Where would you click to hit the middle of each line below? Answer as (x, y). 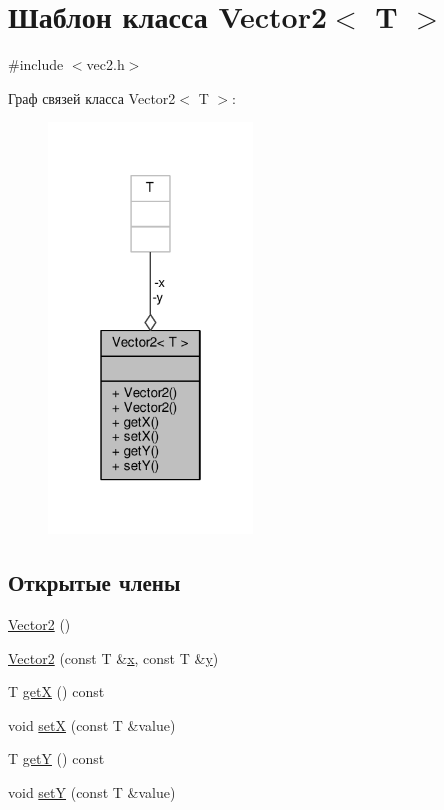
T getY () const (56, 758)
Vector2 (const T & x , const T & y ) (113, 657)
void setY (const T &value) (92, 792)
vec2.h (105, 64)
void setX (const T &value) (92, 724)
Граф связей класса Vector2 (92, 97)
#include (36, 64)
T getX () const (56, 691)
